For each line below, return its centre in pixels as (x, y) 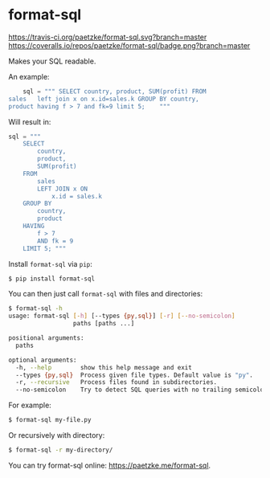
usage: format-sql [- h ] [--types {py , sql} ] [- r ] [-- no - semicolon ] (122, 316)
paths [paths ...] (104, 324)
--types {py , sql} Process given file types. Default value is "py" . (134, 375)
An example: (29, 76)
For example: (30, 405)
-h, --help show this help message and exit (104, 367)
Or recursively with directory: (57, 435)
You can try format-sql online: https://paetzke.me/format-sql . (110, 465)
